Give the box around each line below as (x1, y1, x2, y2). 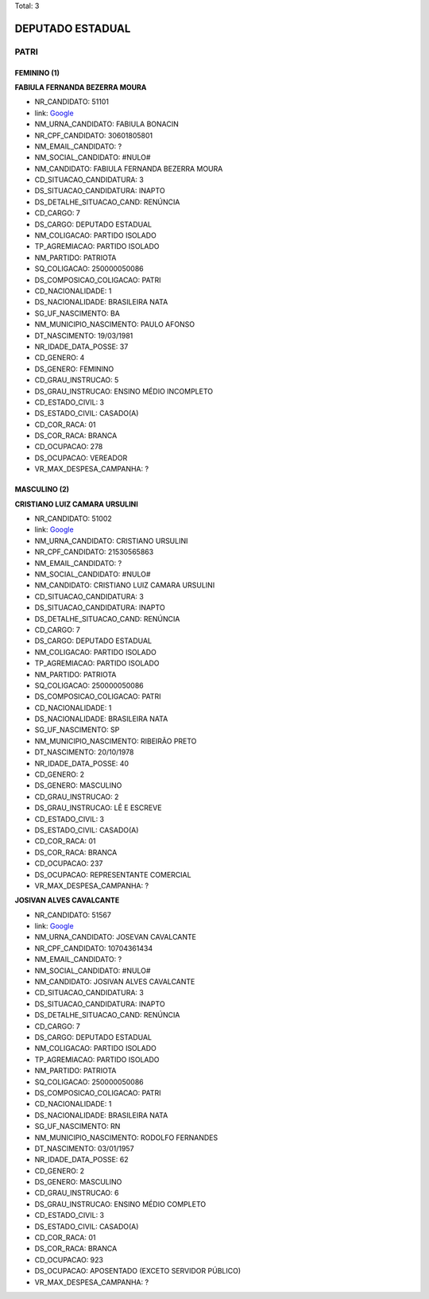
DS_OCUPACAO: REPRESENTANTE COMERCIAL (34, 870, 191, 879)
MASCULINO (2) (14, 485, 70, 494)
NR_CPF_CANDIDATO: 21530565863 (34, 547, 154, 556)
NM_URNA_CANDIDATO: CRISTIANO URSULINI (34, 536, 188, 545)
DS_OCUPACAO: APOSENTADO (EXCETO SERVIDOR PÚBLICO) (34, 1266, 242, 1276)
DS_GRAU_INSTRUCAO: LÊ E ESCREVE (34, 803, 162, 812)
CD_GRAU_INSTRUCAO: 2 (34, 792, 119, 801)
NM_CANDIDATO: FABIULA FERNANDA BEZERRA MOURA (34, 164, 223, 173)
